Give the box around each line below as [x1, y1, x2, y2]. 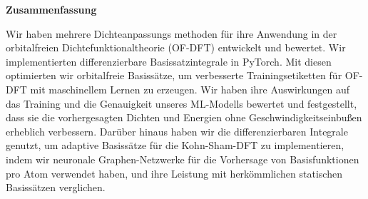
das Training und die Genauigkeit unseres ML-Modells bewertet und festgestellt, [6, 96, 357, 111]
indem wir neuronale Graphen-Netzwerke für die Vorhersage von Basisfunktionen [6, 151, 359, 166]
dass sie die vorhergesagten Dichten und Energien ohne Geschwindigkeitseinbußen [6, 110, 362, 125]
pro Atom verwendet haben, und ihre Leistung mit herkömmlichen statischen [6, 165, 342, 180]
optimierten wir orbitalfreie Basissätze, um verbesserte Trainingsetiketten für [6, 68, 342, 83]
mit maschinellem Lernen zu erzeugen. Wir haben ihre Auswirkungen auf [30, 81, 349, 96]
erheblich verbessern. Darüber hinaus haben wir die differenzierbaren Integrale [6, 123, 348, 138]
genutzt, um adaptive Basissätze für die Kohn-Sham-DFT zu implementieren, [6, 138, 344, 153]
